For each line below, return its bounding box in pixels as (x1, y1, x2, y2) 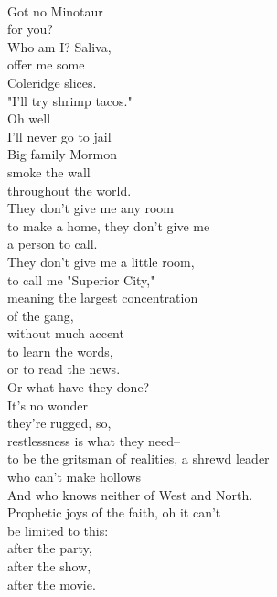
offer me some (7, 55, 85, 74)
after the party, (7, 538, 92, 558)
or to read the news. (7, 359, 121, 378)
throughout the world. (7, 180, 132, 199)
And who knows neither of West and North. (7, 485, 253, 504)
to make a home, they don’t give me (7, 216, 210, 235)
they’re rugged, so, (7, 413, 112, 432)
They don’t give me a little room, (7, 251, 195, 271)
